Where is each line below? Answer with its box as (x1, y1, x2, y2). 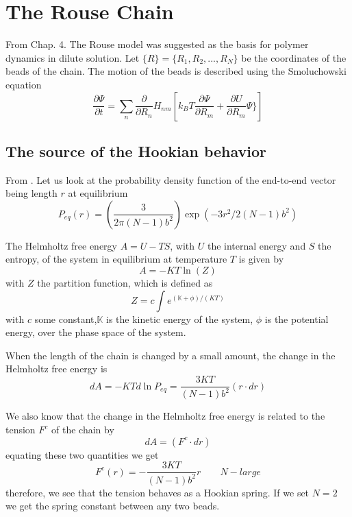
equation (5, 77, 42, 91)
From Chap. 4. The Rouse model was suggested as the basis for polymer (5, 37, 309, 51)
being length (5, 186, 58, 200)
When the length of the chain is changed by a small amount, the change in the (5, 348, 336, 362)
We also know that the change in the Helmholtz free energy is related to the (5, 409, 325, 423)
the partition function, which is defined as (37, 276, 213, 290)
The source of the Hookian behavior (5, 140, 267, 161)
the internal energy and (207, 238, 306, 252)
